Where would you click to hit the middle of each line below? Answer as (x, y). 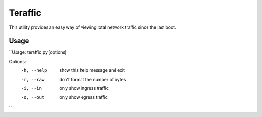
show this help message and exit (92, 70)
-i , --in (32, 88)
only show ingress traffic (84, 88)
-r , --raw (33, 79)
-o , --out (33, 97)
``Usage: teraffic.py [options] (38, 52)
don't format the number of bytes (93, 79)
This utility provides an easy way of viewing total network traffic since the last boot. (93, 27)
